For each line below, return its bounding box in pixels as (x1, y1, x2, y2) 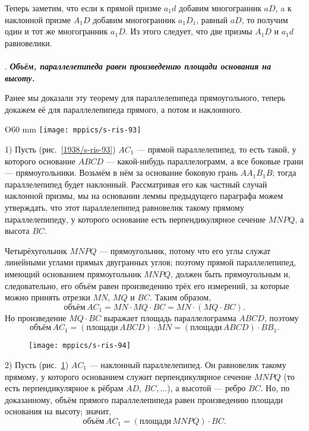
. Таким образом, (149, 291, 212, 303)
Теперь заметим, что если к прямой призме (5, 2, 162, 14)
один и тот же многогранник (5, 25, 108, 37)
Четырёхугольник (5, 244, 67, 256)
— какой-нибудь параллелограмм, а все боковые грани (106, 154, 304, 167)
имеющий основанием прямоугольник (5, 267, 141, 280)
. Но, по (260, 382, 290, 394)
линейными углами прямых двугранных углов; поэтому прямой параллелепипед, (5, 256, 296, 268)
